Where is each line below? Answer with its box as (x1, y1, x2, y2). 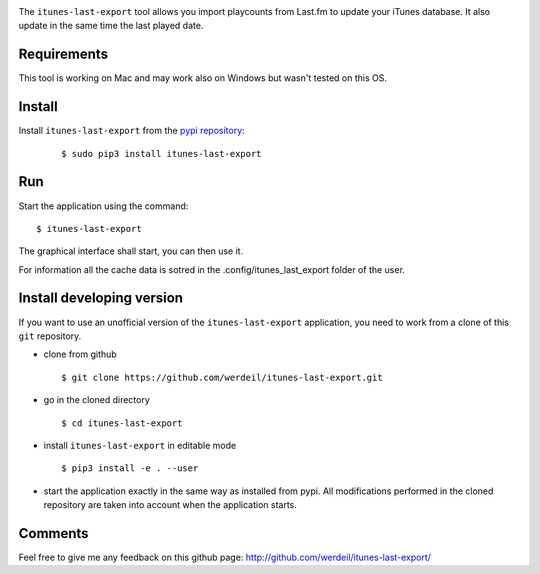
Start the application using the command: (18, 200, 189, 212)
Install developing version (18, 290, 184, 307)
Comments (18, 525, 89, 542)
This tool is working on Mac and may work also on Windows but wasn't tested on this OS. (18, 72, 387, 84)
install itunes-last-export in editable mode (43, 439, 237, 451)
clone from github (43, 348, 117, 360)
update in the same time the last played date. (18, 20, 204, 32)
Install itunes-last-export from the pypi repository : (18, 125, 245, 137)
